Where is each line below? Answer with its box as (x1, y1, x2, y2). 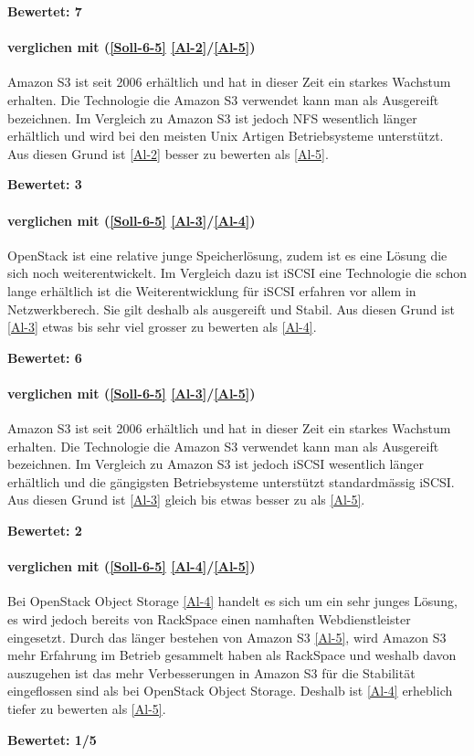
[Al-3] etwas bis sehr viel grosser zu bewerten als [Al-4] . (7, 317, 317, 336)
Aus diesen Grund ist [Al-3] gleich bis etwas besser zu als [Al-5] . (7, 490, 365, 509)
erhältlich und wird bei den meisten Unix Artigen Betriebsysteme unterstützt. (7, 126, 444, 145)
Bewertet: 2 (7, 521, 82, 540)
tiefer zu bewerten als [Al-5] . (7, 699, 166, 719)
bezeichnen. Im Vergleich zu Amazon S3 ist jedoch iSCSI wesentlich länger (7, 454, 424, 474)
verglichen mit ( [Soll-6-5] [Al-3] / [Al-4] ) (7, 210, 256, 229)
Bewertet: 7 (7, 2, 82, 20)
